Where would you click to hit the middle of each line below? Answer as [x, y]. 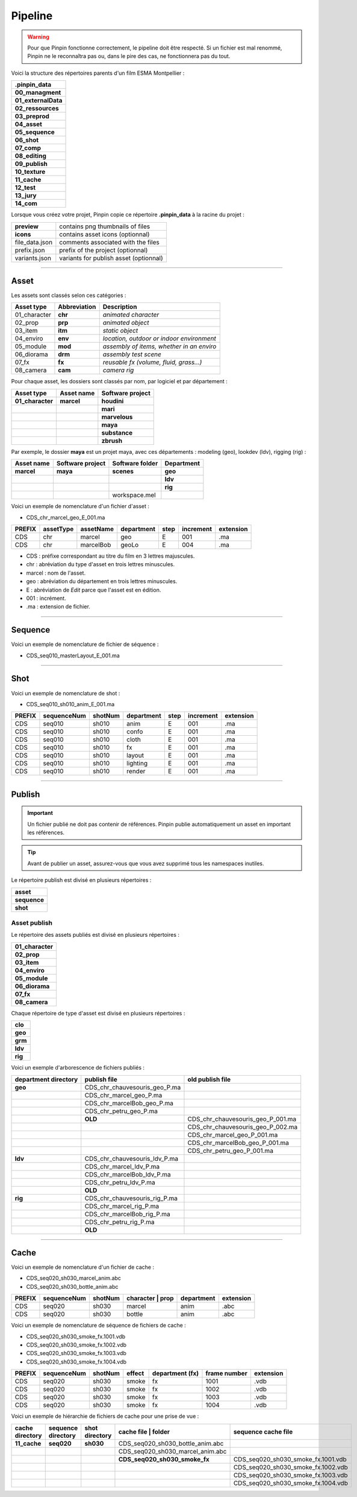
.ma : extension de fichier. [58, 607]
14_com [26, 203]
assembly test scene [132, 354]
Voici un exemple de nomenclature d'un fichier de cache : [83, 1267]
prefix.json [30, 250]
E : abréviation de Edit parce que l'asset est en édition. [94, 590]
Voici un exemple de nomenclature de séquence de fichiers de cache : [98, 1326]
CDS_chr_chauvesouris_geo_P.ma [133, 1087]
